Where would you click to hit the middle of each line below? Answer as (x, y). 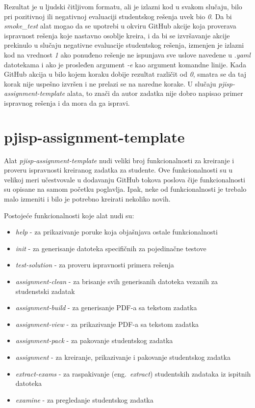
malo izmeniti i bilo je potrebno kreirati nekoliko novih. (87, 199)
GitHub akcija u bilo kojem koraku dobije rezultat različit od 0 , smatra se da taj (125, 74)
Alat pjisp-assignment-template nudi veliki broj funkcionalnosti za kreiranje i (119, 160)
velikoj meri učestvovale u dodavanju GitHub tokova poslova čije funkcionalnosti (125, 179)
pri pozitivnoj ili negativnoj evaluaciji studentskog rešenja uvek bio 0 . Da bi (118, 16)
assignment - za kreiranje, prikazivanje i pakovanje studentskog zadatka (123, 357)
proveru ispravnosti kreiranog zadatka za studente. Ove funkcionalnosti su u (118, 170)
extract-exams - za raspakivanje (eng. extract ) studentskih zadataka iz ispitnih (133, 373)
